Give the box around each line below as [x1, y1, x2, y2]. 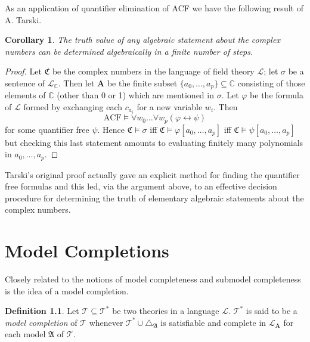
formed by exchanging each [23, 101, 123, 113]
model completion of [5, 316, 77, 328]
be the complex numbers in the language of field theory [52, 65, 255, 77]
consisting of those [237, 76, 305, 89]
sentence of [5, 76, 45, 89]
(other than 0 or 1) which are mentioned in [57, 89, 214, 101]
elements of [5, 89, 46, 101]
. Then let [58, 76, 95, 89]
